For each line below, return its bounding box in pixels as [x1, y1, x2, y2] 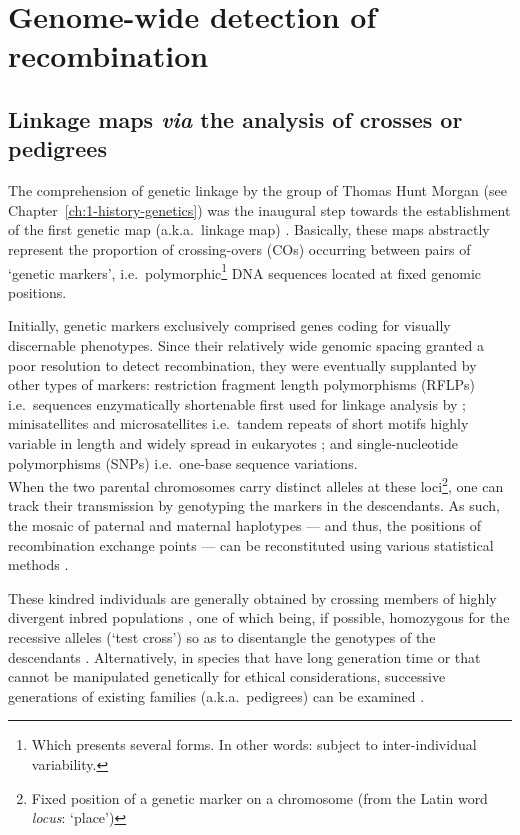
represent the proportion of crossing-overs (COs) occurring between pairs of [8, 238, 471, 259]
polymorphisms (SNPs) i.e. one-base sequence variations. [8, 452, 358, 473]
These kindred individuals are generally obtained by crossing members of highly [8, 587, 497, 608]
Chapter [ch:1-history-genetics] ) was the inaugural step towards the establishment [8, 199, 511, 220]
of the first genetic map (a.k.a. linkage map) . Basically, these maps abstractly [8, 219, 490, 240]
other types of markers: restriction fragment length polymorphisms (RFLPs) [8, 374, 476, 395]
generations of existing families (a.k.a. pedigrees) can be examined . [8, 685, 425, 706]
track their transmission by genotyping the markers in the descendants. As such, [8, 495, 500, 516]
